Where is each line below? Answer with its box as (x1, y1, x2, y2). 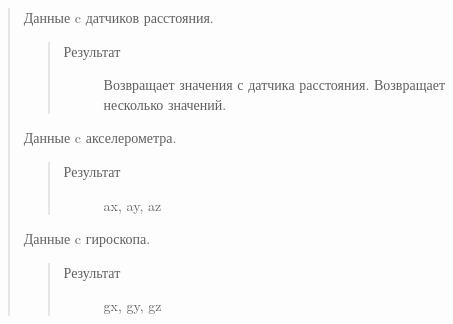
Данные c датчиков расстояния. (23, 7, 214, 27)
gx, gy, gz (103, 295, 162, 316)
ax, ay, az (103, 194, 162, 215)
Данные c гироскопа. (23, 228, 151, 249)
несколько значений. (103, 93, 227, 114)
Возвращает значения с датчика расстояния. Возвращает (103, 74, 446, 95)
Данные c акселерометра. (23, 127, 177, 148)
